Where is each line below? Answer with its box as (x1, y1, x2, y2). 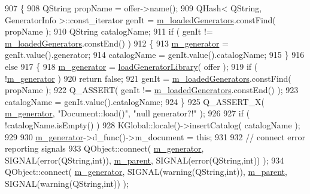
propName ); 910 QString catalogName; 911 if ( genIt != (5, 25, 213, 38)
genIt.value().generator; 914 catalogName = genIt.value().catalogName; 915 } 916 (5, 48, 305, 61)
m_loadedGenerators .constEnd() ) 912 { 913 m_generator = (5, 36, 229, 49)
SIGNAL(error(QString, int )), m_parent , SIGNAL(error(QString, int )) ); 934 (5, 153, 284, 166)
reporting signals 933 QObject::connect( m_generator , (5, 142, 204, 155)
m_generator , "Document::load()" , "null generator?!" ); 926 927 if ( (5, 107, 250, 119)
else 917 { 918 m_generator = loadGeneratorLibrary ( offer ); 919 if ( (5, 60, 258, 72)
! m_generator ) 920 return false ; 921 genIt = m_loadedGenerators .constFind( (5, 72, 291, 84)
